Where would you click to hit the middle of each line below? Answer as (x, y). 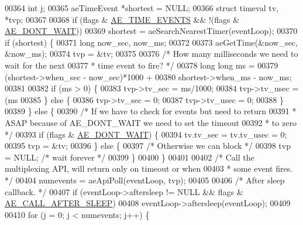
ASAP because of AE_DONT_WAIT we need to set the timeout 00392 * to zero (151, 122)
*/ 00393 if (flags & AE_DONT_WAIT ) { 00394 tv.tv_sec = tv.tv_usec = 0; (146, 134)
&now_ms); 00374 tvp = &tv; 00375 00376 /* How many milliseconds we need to (151, 54)
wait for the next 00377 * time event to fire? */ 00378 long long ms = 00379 (142, 65)
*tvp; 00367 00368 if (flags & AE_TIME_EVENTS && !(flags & (122, 19)
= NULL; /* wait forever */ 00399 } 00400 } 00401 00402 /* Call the (130, 157)
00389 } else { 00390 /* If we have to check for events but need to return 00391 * (151, 111)
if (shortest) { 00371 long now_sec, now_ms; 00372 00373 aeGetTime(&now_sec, (151, 42)
